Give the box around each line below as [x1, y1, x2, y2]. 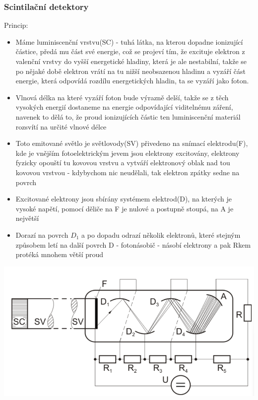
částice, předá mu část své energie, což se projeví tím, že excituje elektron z [15, 46, 245, 57]
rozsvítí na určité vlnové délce [15, 121, 107, 132]
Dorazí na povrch [15, 229, 68, 240]
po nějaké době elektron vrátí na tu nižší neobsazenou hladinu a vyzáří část [15, 66, 246, 76]
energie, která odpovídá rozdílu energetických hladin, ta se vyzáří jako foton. [15, 75, 249, 86]
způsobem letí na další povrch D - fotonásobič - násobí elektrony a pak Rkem [15, 239, 251, 250]
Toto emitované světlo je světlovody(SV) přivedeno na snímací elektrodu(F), [15, 138, 248, 148]
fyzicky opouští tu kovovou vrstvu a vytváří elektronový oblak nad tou [15, 157, 230, 168]
